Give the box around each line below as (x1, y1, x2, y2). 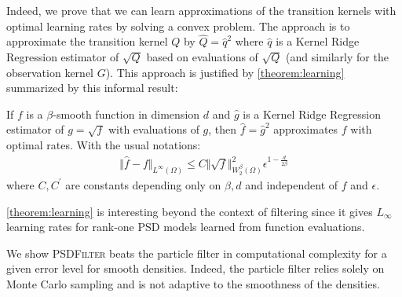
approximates (273, 121, 338, 137)
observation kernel (6, 64, 93, 80)
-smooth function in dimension (53, 105, 200, 122)
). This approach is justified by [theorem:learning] (105, 64, 345, 80)
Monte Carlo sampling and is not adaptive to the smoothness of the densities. (6, 275, 380, 291)
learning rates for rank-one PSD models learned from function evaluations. (6, 218, 365, 235)
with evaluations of (108, 121, 199, 137)
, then (208, 121, 237, 137)
